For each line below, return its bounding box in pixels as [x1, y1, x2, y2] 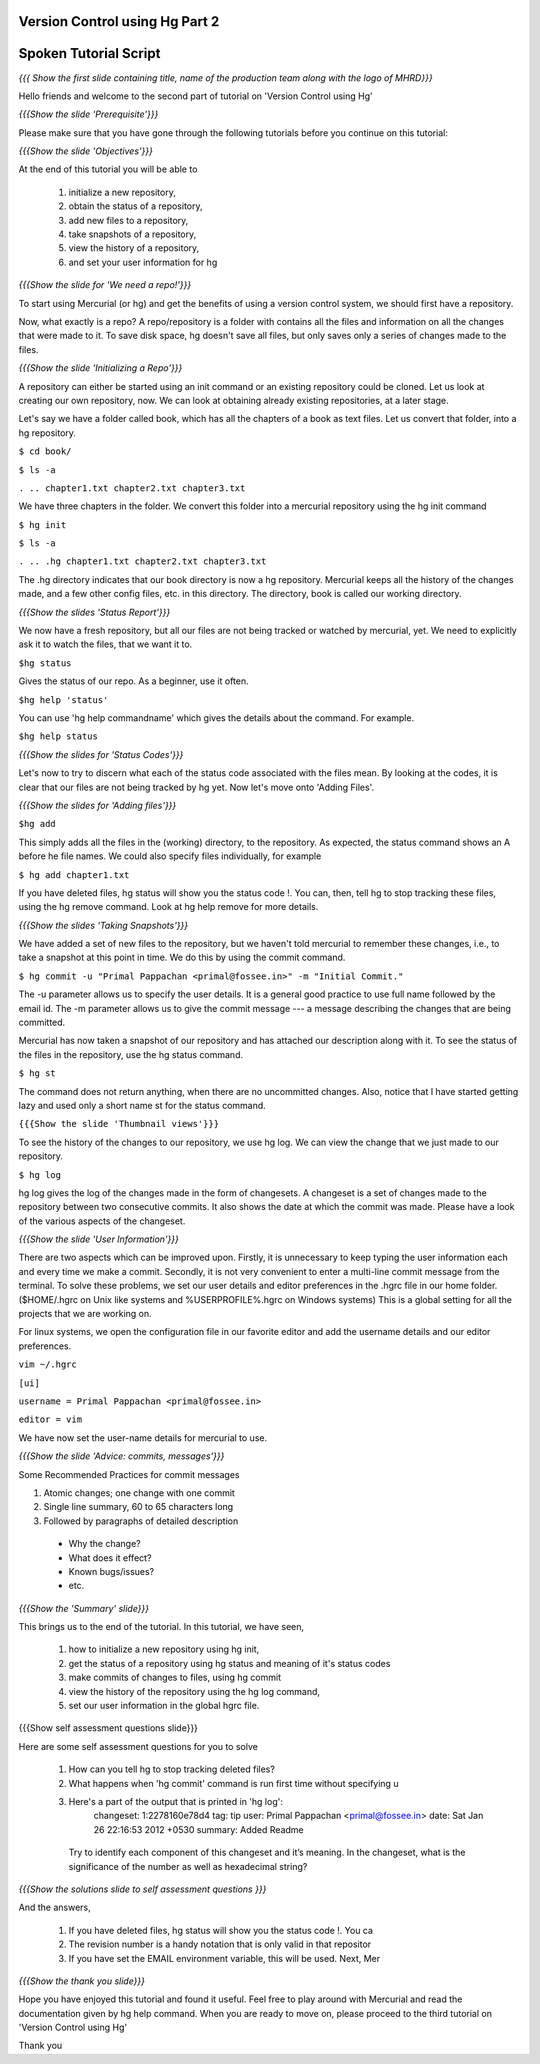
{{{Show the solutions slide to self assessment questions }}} [18, 1883, 267, 1895]
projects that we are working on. [18, 1308, 152, 1320]
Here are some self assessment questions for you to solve [18, 1740, 259, 1752]
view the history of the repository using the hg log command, [68, 1685, 320, 1697]
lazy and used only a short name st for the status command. [18, 1099, 267, 1111]
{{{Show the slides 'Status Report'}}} [18, 606, 171, 618]
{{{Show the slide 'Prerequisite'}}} [18, 108, 159, 120]
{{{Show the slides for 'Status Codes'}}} [18, 748, 184, 760]
